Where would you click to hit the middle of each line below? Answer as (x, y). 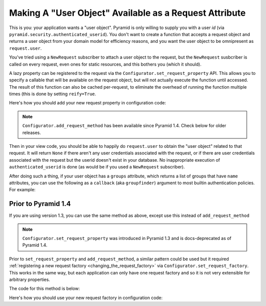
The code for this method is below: (45, 289)
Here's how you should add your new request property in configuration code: (87, 103)
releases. (32, 133)
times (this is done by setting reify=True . (52, 94)
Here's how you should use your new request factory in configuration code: (86, 298)
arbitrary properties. (30, 279)
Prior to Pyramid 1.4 (40, 204)
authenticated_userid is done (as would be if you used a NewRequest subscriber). (97, 167)
